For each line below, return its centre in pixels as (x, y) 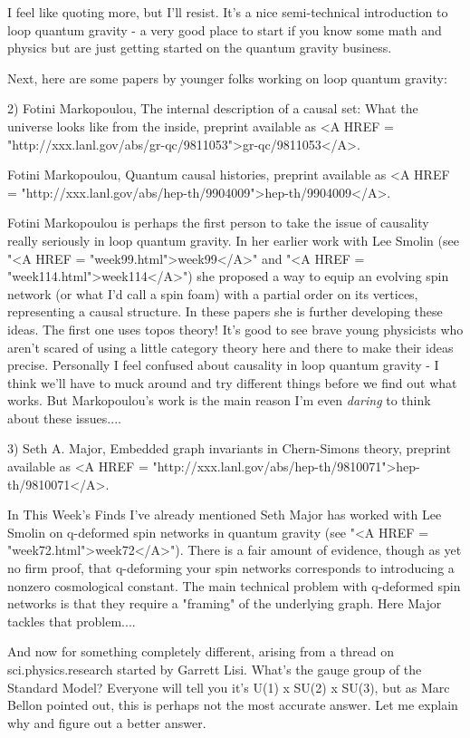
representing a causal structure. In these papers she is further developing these (225, 311)
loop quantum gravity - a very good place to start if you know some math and (225, 29)
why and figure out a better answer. (107, 722)
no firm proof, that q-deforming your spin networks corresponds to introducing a (231, 568)
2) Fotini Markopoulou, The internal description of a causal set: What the (213, 108)
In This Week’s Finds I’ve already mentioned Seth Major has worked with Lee (225, 515)
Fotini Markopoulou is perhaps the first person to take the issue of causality (218, 223)
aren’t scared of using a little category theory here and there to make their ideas (230, 347)
